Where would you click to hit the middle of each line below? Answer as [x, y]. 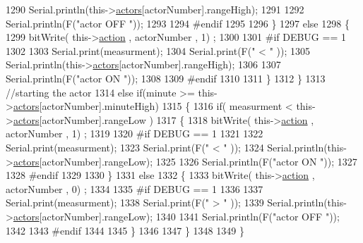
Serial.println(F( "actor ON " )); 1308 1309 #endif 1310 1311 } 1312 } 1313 [166, 78]
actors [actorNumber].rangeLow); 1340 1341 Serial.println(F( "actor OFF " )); [176, 216]
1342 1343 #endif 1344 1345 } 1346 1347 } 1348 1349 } [125, 230]
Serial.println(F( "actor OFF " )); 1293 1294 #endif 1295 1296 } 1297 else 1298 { [178, 23]
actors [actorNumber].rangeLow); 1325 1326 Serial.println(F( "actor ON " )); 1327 [185, 161]
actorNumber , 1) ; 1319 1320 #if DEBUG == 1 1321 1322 [135, 133]
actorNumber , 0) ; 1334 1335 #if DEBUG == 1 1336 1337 [135, 188]
